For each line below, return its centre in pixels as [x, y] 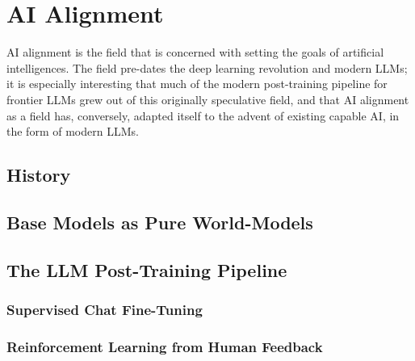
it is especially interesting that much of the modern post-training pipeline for [197, 84]
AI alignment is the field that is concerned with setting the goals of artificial [195, 52]
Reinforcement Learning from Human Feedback [165, 346]
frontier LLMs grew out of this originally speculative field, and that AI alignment [208, 99]
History [39, 175]
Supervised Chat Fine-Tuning [105, 309]
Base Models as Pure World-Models [160, 222]
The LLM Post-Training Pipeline [147, 269]
